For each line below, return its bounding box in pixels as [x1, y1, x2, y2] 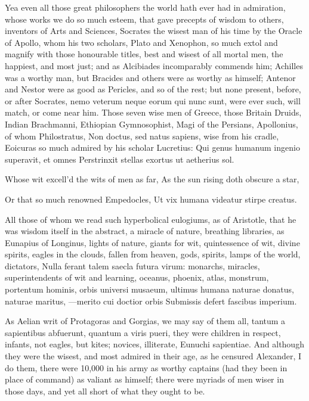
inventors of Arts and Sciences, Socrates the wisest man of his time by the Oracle [5, 24, 302, 37]
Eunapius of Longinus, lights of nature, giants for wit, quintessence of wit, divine [5, 236, 300, 248]
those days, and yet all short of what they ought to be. [5, 384, 205, 397]
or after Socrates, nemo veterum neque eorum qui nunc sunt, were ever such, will [5, 94, 301, 107]
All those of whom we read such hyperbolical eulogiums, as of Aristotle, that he [5, 213, 296, 225]
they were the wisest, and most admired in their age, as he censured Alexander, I [5, 350, 302, 362]
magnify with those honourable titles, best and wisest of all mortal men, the [5, 48, 283, 60]
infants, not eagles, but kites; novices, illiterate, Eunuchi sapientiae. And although [5, 338, 304, 350]
